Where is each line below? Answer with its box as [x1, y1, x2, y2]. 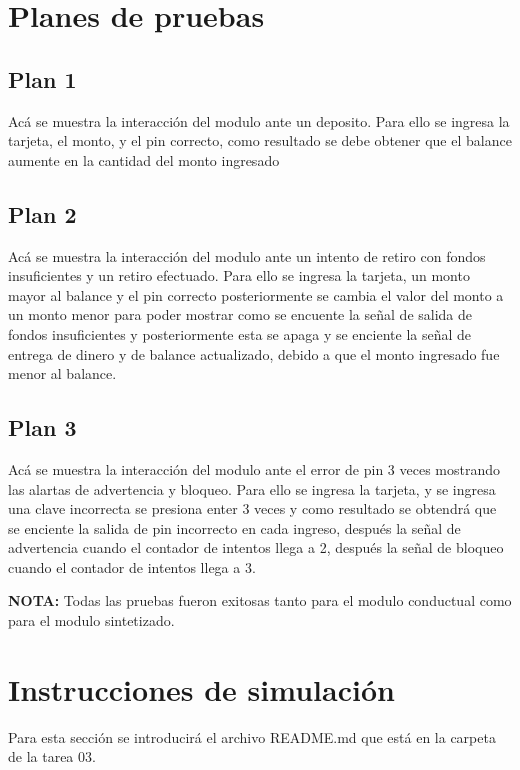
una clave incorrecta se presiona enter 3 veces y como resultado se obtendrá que [8, 498, 497, 519]
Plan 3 [8, 412, 77, 443]
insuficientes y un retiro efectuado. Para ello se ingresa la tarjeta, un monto [8, 265, 470, 286]
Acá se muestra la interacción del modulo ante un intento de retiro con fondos [8, 245, 486, 266]
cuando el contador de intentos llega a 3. [8, 556, 256, 577]
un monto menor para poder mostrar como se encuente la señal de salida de [8, 304, 473, 325]
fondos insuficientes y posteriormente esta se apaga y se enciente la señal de [8, 323, 472, 344]
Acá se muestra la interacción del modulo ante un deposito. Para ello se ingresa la [8, 110, 510, 131]
